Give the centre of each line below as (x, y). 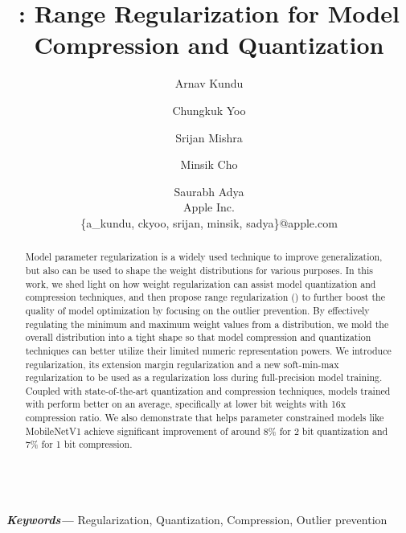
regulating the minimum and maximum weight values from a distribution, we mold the (207, 324)
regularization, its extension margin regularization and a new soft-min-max (182, 364)
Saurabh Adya (209, 191)
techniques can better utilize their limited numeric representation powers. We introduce (208, 350)
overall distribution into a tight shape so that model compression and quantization (198, 337)
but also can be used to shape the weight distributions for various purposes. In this (199, 270)
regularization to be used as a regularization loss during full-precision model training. (204, 377)
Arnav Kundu (209, 83)
